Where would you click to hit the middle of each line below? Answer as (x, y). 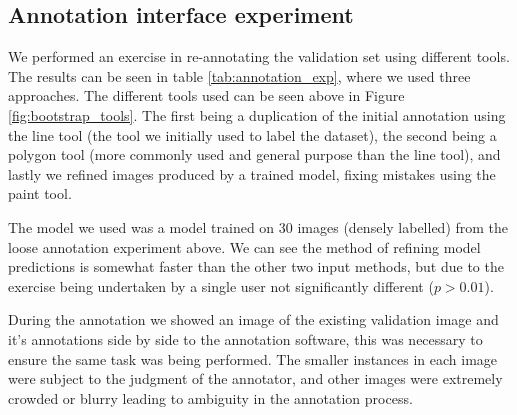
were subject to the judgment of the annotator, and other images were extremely (255, 378)
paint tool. (40, 193)
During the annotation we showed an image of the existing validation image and (253, 319)
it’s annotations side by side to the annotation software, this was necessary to (245, 338)
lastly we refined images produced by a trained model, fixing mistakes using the (252, 173)
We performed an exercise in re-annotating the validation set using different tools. (259, 56)
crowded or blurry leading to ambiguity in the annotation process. (210, 397)
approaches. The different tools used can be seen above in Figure (206, 95)
